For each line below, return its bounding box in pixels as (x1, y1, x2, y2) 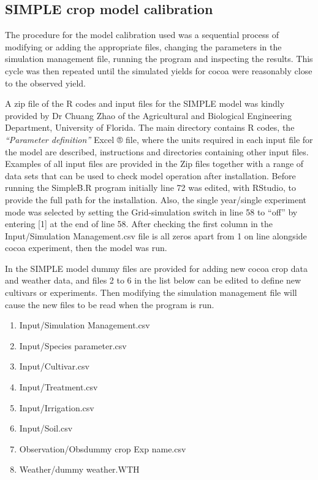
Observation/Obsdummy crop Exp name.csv (19, 442, 186, 455)
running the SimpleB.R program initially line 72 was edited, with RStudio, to (5, 181, 296, 194)
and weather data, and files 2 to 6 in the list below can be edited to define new (5, 274, 301, 287)
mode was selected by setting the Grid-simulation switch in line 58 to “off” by (5, 205, 298, 218)
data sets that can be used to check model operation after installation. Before (5, 169, 296, 182)
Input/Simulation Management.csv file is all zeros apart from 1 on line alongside (5, 229, 307, 242)
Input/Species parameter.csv (19, 339, 127, 352)
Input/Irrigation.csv (19, 401, 94, 414)
